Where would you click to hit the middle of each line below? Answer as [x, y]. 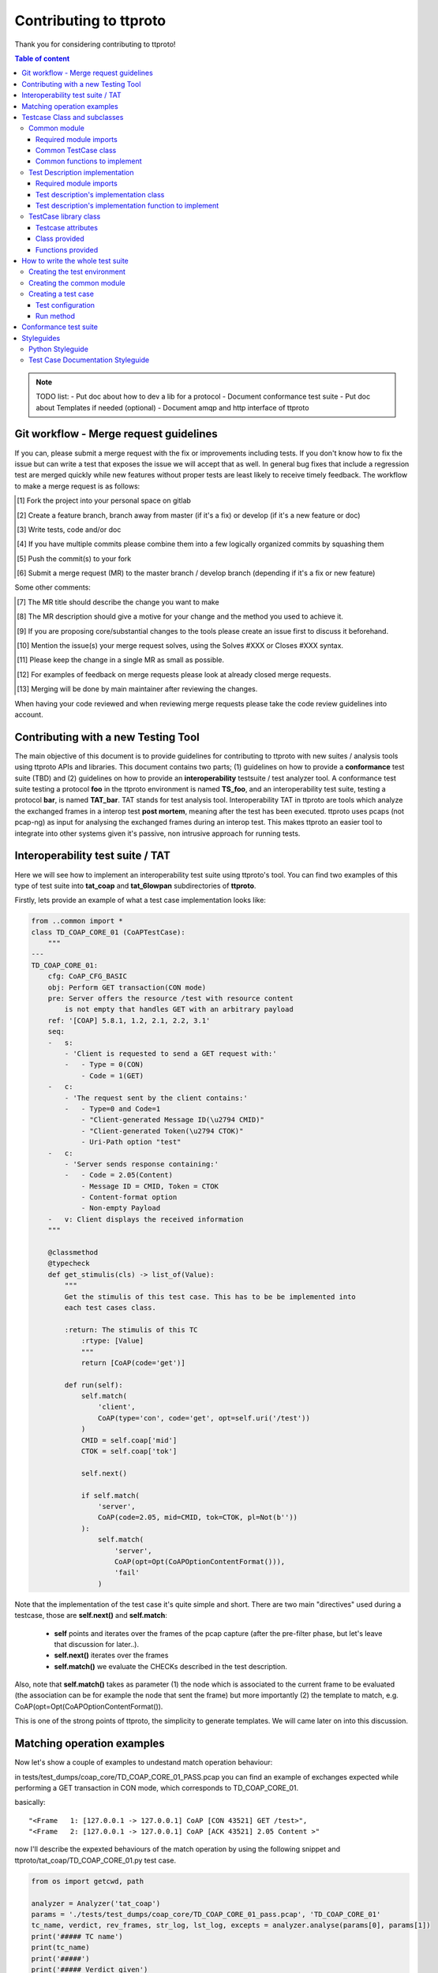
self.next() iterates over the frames [111, 1655]
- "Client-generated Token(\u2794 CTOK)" [162, 1131]
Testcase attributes [67, 227]
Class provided [60, 239]
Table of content [42, 58]
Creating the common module [77, 283]
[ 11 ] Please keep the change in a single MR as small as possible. [121, 660]
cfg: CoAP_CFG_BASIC [88, 976]
